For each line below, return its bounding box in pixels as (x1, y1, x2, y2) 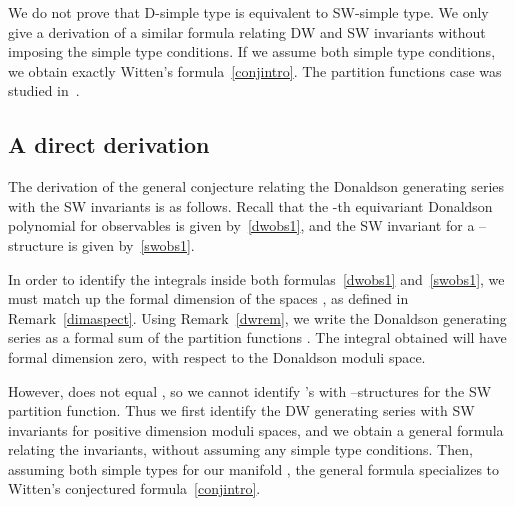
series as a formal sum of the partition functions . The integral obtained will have (8, 327, 507, 348)
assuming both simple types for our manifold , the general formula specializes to (8, 458, 500, 479)
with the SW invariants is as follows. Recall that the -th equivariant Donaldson (8, 195, 493, 216)
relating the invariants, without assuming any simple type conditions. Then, (8, 439, 473, 460)
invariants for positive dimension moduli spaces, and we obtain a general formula (8, 419, 504, 440)
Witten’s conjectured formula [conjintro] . (8, 478, 261, 499)
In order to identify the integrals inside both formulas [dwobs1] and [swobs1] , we (8, 268, 505, 289)
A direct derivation (8, 129, 210, 160)
